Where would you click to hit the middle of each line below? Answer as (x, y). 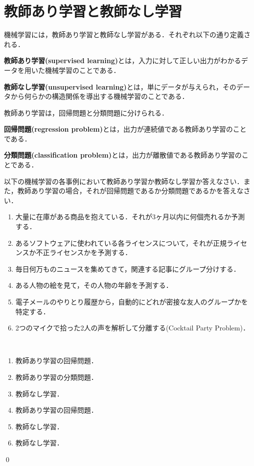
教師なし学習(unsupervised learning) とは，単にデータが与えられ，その (120, 86)
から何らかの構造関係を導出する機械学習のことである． (100, 96)
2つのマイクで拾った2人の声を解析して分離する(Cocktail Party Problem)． (132, 328)
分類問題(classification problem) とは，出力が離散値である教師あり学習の (123, 155)
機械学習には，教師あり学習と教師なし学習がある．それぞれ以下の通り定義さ (127, 35)
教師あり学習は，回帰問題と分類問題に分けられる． (86, 112)
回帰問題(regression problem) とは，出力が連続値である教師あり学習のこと (125, 129)
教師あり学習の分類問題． (57, 377)
